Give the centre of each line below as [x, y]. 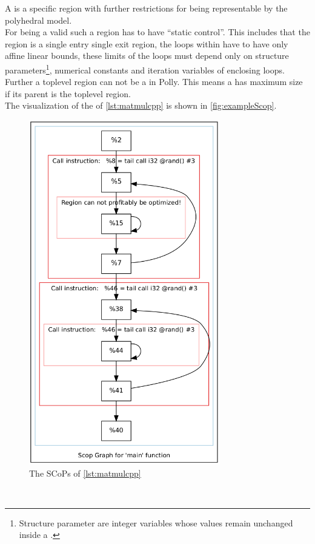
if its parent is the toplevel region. [68, 93]
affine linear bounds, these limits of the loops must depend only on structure [147, 56]
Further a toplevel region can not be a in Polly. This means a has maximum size [154, 82]
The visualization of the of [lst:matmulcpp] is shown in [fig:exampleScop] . [141, 105]
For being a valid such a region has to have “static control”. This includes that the [157, 32]
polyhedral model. [38, 20]
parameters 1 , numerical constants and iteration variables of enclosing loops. [145, 69]
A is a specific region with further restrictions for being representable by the [146, 8]
